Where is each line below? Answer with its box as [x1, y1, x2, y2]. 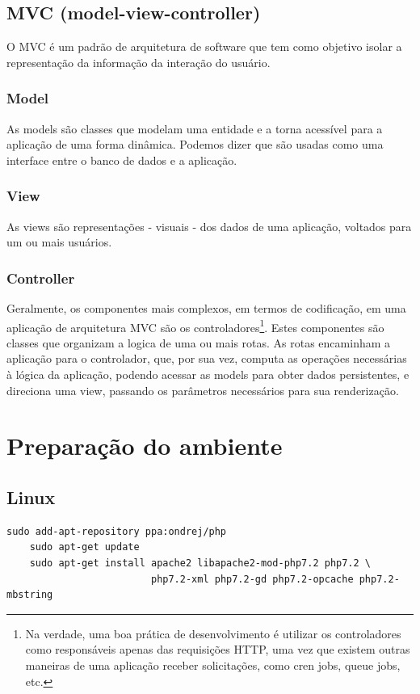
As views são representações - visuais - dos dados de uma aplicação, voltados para [6, 217, 412, 234]
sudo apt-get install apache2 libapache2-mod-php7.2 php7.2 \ [29, 557, 372, 569]
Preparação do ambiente [6, 429, 283, 462]
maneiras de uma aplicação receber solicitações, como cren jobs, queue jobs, [25, 656, 401, 673]
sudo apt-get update [29, 541, 140, 553]
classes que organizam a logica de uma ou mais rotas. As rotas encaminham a [6, 334, 391, 351]
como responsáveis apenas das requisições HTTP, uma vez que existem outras [25, 641, 410, 658]
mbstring [6, 589, 53, 601]
